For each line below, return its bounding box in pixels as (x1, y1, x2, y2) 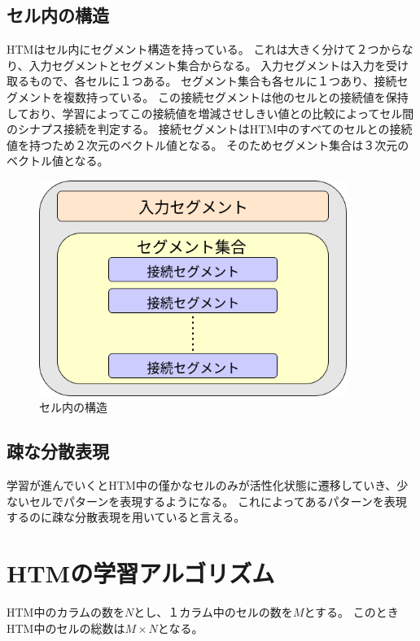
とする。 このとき (304, 604, 399, 621)
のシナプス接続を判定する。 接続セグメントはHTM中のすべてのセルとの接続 (7, 120, 413, 137)
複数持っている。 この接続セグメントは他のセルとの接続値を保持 (63, 88, 409, 105)
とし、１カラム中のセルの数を (133, 604, 293, 621)
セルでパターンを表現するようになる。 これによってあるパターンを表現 (28, 492, 407, 509)
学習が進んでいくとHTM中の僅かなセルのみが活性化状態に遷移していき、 (7, 477, 397, 494)
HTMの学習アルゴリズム (7, 556, 275, 590)
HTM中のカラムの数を (7, 604, 125, 621)
